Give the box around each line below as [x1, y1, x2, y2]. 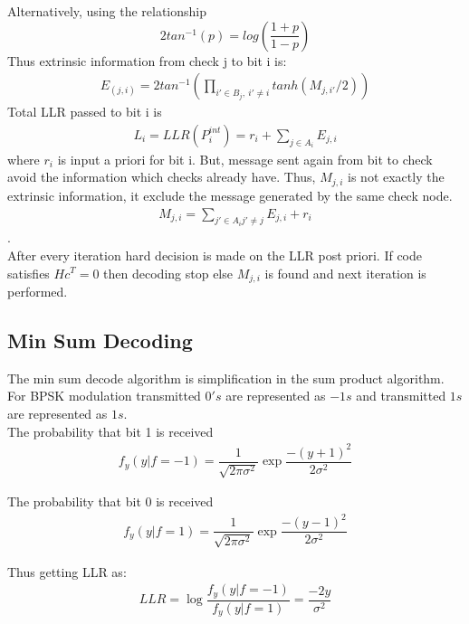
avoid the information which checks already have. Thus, [7, 167, 316, 186]
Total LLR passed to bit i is [7, 102, 162, 121]
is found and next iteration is [264, 263, 426, 282]
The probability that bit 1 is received [7, 421, 214, 440]
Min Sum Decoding [7, 326, 193, 354]
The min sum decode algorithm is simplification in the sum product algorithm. [7, 368, 445, 387]
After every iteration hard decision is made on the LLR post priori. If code [7, 245, 422, 264]
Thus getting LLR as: [7, 562, 127, 581]
